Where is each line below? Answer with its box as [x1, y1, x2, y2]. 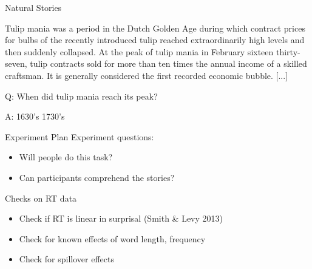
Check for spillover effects [19, 253, 114, 265]
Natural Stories [5, 1, 62, 13]
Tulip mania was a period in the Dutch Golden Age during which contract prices [5, 21, 305, 34]
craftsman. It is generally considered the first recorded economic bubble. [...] [5, 69, 288, 81]
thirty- [276, 45, 300, 58]
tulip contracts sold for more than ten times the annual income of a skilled [30, 57, 307, 70]
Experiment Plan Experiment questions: [5, 130, 154, 143]
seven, [5, 57, 27, 70]
